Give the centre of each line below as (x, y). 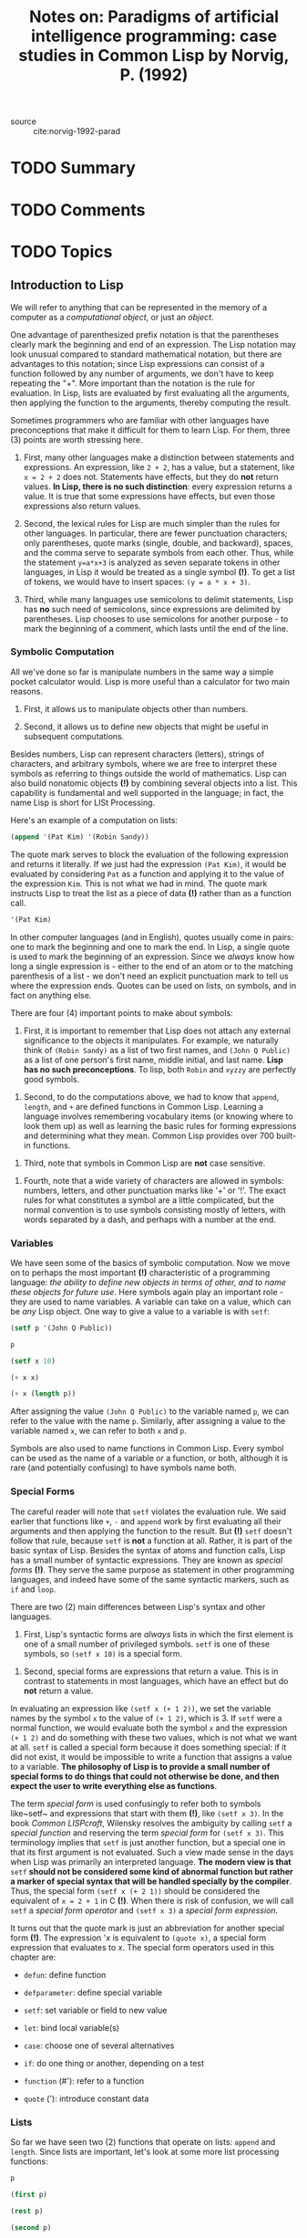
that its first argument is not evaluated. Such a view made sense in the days (152, 1852)
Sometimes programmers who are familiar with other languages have (140, 420)
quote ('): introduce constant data (86, 2098)
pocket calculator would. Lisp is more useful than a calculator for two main (150, 681)
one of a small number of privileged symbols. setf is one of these (147, 1644)
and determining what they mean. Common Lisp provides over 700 (149, 1135)
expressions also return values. (82, 506)
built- (287, 1135)
